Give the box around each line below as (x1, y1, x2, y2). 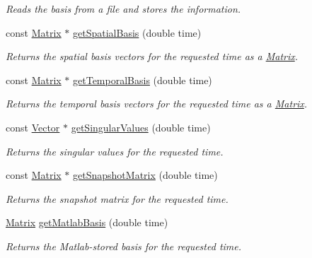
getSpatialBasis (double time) (73, 25, 202, 40)
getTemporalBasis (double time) (73, 72, 212, 87)
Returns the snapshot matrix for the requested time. (6, 191, 229, 206)
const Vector (6, 119, 60, 134)
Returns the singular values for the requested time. (6, 143, 224, 158)
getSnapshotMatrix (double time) (73, 168, 218, 182)
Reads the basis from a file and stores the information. (6, 1, 241, 16)
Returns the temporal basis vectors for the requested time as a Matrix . (6, 96, 308, 111)
